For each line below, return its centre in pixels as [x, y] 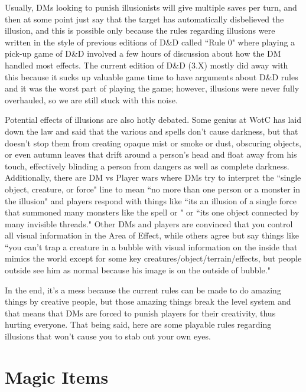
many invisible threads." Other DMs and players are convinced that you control [149, 223]
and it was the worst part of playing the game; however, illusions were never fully [152, 88]
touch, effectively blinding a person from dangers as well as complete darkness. [147, 166]
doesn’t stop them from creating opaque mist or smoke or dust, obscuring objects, [153, 143]
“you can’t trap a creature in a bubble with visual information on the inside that [151, 246]
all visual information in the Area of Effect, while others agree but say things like [152, 235]
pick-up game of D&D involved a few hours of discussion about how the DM [143, 53]
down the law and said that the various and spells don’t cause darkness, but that [152, 131]
